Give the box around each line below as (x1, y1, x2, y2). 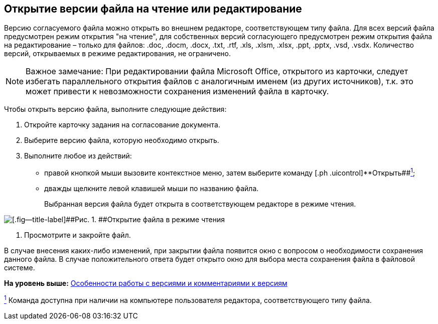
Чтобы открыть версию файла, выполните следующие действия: (4, 105, 227, 114)
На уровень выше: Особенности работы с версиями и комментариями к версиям (4, 279, 287, 288)
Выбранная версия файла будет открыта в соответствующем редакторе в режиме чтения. (44, 200, 356, 209)
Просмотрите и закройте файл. (24, 231, 131, 240)
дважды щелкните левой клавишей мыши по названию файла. (44, 184, 259, 193)
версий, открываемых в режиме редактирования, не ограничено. (4, 49, 231, 58)
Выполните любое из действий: (24, 151, 132, 160)
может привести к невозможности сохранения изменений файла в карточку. (26, 86, 329, 97)
